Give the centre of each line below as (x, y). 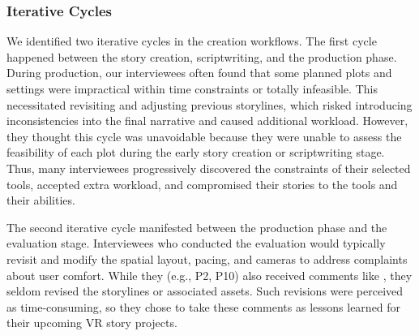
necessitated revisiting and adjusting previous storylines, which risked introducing (209, 104)
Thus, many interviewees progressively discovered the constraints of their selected (209, 168)
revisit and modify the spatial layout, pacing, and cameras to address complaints (207, 258)
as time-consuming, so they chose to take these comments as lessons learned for (204, 306)
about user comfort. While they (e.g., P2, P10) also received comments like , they (209, 275)
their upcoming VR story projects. (92, 323)
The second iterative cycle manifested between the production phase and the (197, 227)
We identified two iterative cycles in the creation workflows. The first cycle (192, 41)
